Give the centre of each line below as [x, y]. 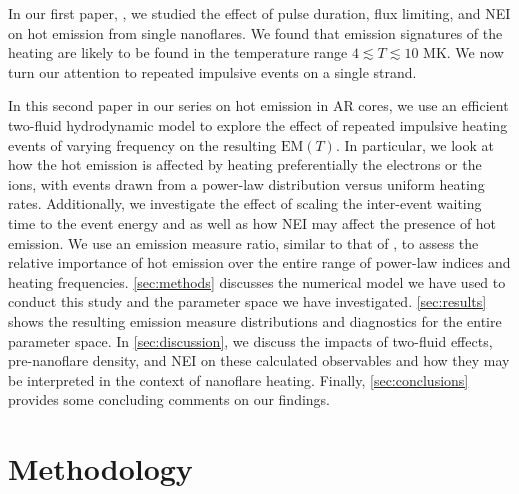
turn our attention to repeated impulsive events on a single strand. [212, 71]
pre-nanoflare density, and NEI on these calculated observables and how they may [259, 360]
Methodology [100, 468]
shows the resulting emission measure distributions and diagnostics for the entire [255, 320]
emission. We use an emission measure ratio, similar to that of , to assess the [243, 242]
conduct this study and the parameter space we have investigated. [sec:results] [247, 301]
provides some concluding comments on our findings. [169, 399]
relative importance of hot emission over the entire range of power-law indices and [259, 262]
